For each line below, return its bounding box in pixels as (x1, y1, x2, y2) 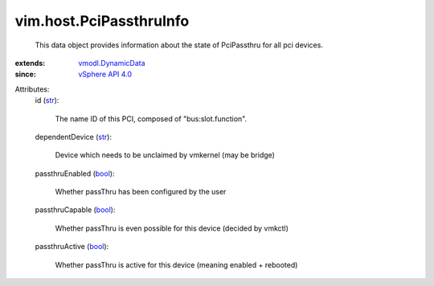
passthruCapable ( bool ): (35, 205, 116, 214)
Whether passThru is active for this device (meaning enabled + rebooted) (55, 259, 298, 269)
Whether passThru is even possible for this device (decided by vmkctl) (55, 223, 289, 233)
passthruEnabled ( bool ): (35, 169, 115, 178)
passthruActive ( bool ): (35, 242, 109, 251)
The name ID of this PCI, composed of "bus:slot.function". (55, 113, 248, 124)
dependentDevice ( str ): (35, 132, 113, 141)
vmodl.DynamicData (78, 58, 145, 67)
